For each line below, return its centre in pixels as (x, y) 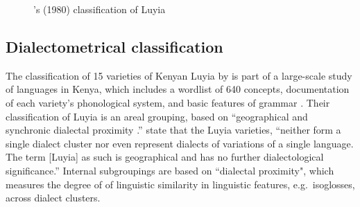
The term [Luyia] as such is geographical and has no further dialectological (165, 157)
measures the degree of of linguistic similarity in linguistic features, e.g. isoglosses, (180, 184)
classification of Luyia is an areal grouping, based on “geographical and (157, 116)
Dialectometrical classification (114, 46)
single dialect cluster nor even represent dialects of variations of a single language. (180, 143)
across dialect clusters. (53, 198)
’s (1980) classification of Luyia (100, 9)
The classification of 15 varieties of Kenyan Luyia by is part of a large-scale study (179, 75)
